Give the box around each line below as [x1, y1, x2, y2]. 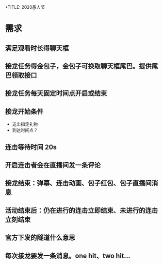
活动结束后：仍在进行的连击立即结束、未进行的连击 [5, 206, 158, 214]
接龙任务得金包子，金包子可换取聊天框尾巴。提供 [5, 62, 152, 70]
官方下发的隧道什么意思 [5, 233, 75, 242]
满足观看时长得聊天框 [5, 44, 69, 52]
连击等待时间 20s [5, 143, 57, 151]
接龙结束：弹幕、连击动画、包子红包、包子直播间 [5, 179, 152, 188]
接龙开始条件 [5, 107, 44, 115]
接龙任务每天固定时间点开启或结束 [5, 89, 107, 97]
